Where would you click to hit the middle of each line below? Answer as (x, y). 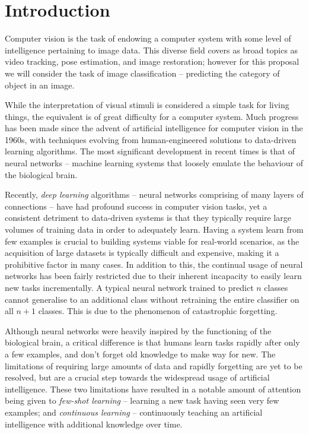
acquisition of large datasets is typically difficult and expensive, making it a (142, 253)
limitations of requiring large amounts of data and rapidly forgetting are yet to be (154, 365)
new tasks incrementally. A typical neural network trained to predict (129, 287)
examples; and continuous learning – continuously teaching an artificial (134, 412)
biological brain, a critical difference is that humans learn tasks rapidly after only (152, 342)
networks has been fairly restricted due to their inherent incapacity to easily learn (153, 276)
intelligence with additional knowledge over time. (94, 424)
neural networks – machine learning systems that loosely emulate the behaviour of (154, 163)
